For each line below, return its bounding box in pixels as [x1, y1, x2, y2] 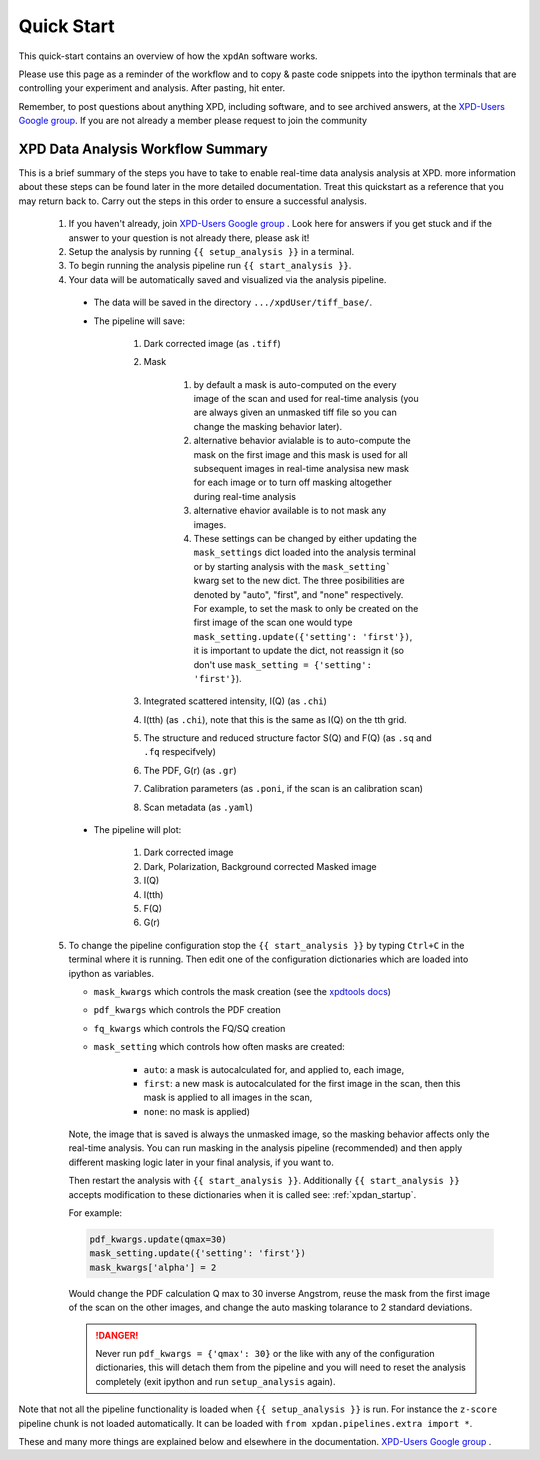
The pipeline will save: [93, 315, 185, 327]
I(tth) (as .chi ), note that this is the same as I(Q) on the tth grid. [143, 713, 407, 725]
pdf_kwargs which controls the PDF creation [93, 1004, 282, 1016]
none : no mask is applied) [143, 1105, 250, 1117]
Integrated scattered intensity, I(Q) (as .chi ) [143, 695, 327, 707]
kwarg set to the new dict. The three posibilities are [193, 575, 405, 587]
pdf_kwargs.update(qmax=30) [89, 1234, 227, 1245]
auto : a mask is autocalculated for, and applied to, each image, [143, 1063, 405, 1075]
